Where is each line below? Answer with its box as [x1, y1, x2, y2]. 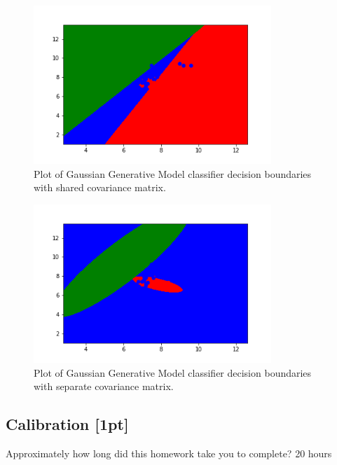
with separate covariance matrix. [34, 379, 174, 394]
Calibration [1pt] [6, 413, 129, 435]
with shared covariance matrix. [34, 180, 166, 195]
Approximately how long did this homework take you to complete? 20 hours [6, 446, 332, 461]
